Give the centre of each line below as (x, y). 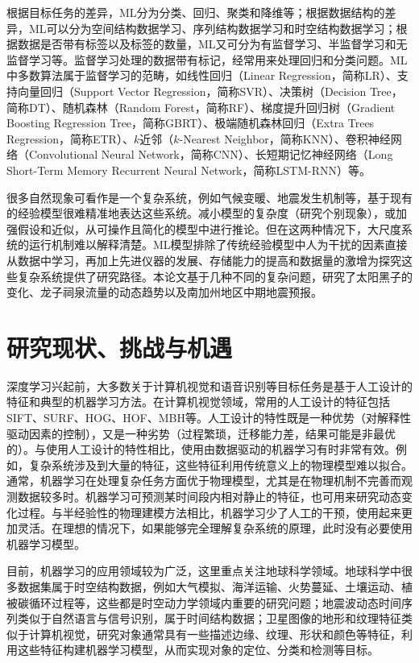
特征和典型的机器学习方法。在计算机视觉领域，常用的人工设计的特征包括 (198, 402)
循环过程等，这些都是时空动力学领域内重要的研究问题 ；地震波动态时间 (215, 602)
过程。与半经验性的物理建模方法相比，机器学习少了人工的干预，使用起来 (209, 512)
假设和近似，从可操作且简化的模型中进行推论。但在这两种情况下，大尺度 (209, 228)
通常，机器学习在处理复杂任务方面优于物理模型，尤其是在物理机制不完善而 (204, 481)
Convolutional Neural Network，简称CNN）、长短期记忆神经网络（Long (211, 154)
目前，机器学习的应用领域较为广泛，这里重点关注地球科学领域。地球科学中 (204, 571)
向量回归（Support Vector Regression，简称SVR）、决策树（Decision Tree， (210, 91)
